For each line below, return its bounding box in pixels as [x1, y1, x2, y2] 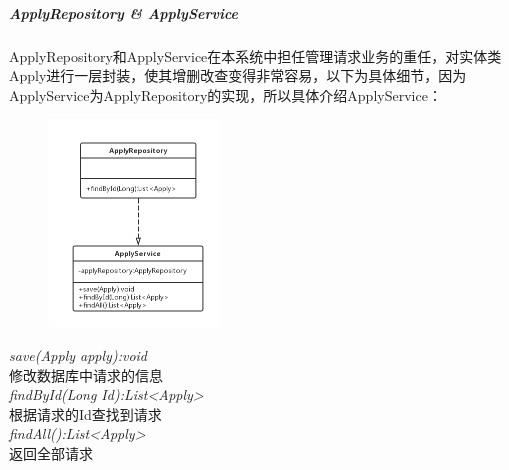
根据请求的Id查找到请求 [9, 403, 162, 424]
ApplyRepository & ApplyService [9, 2, 238, 23]
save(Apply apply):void [9, 345, 147, 366]
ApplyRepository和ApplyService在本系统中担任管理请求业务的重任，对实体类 [9, 45, 502, 66]
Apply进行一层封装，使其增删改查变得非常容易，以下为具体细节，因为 [9, 65, 467, 86]
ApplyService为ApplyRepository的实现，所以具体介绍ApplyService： [9, 84, 442, 105]
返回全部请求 [9, 443, 93, 464]
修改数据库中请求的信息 [9, 364, 163, 385]
